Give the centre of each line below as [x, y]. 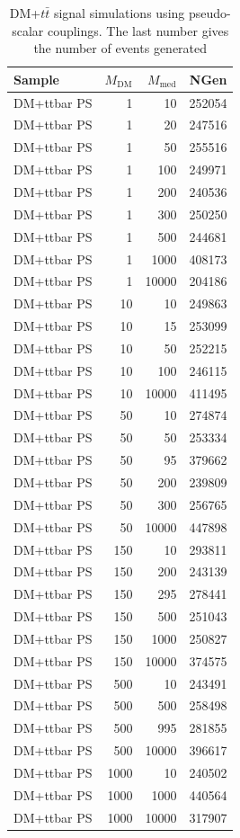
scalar [28, 30]
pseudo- [209, 13]
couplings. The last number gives [138, 30]
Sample [36, 79]
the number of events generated [120, 48]
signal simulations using [119, 13]
